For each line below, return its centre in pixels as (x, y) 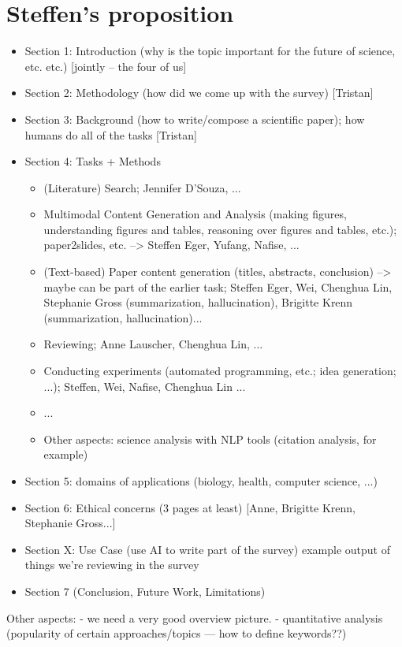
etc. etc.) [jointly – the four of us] (106, 66)
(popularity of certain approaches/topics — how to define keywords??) (177, 633)
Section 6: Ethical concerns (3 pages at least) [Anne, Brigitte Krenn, (190, 507)
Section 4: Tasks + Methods (93, 161)
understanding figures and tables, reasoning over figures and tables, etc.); (220, 229)
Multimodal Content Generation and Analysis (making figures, (195, 214)
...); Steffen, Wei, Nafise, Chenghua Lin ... (145, 386)
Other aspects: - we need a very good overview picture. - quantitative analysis (195, 617)
